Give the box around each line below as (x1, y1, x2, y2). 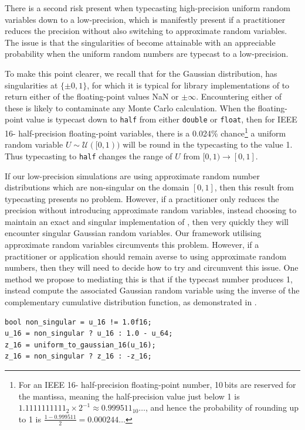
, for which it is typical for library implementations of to (87, 79, 290, 91)
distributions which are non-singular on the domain (5, 181, 189, 193)
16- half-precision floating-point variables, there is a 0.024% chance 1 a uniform (5, 125, 286, 139)
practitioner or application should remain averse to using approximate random (5, 250, 287, 262)
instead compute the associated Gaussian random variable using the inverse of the (5, 284, 300, 296)
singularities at (5, 79, 58, 91)
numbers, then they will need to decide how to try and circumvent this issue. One (5, 261, 299, 274)
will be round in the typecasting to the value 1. (123, 138, 293, 151)
